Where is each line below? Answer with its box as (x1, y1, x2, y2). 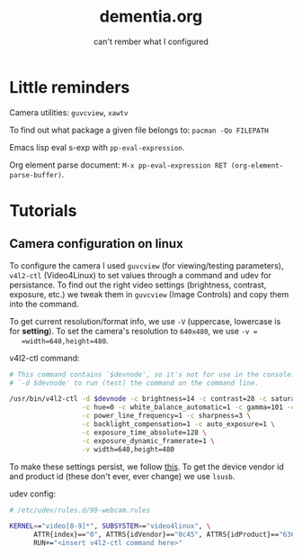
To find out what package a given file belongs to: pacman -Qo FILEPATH (9, 124, 270, 135)
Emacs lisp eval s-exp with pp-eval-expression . (9, 141, 185, 152)
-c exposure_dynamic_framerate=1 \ (81, 436, 216, 445)
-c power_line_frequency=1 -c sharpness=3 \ (81, 412, 252, 421)
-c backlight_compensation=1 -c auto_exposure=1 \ (81, 420, 276, 429)
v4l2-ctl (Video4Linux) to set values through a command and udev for (9, 269, 272, 280)
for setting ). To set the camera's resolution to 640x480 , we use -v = (9, 325, 258, 336)
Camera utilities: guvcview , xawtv (9, 106, 129, 118)
